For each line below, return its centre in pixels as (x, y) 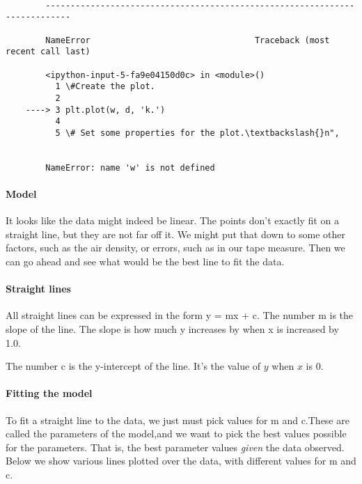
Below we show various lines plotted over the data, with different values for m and (181, 461)
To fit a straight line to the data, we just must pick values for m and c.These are (178, 420)
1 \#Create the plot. (105, 87)
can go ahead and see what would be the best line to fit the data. (145, 261)
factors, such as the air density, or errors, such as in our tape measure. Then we (175, 248)
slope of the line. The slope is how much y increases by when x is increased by (172, 329)
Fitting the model (49, 393)
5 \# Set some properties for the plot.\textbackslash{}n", (197, 133)
